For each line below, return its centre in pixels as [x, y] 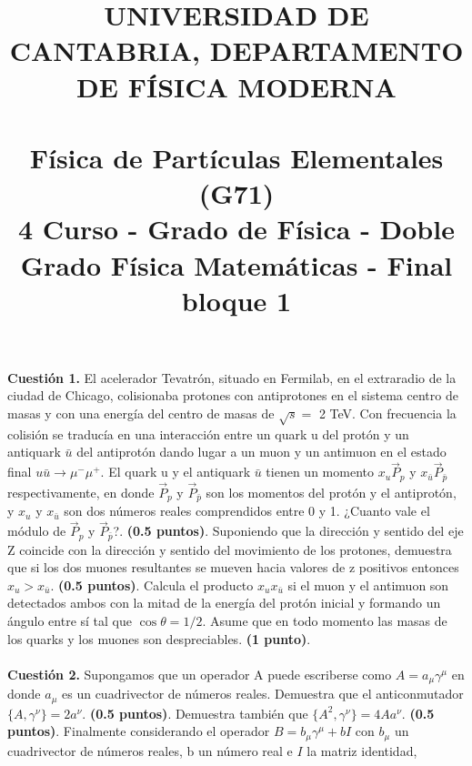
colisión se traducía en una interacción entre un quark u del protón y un [208, 433]
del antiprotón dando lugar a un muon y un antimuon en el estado [261, 452]
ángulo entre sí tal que [70, 620]
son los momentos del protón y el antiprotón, [331, 492]
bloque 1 [236, 300]
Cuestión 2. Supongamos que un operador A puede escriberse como [200, 674]
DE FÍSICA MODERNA [236, 86]
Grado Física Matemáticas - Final [236, 264]
